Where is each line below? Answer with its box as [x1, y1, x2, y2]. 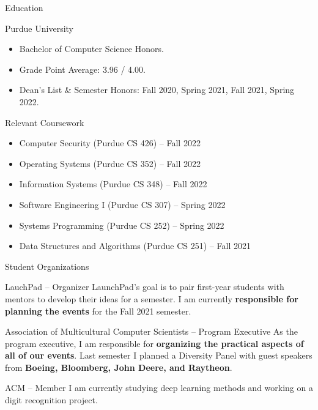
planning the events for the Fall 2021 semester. [5, 304, 191, 317]
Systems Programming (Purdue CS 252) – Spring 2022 [19, 218, 224, 231]
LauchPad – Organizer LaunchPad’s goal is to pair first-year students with [5, 280, 284, 293]
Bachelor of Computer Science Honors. [19, 42, 164, 55]
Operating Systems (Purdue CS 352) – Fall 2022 [19, 157, 201, 170]
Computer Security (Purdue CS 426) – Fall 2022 [19, 136, 201, 149]
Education [5, 1, 43, 13]
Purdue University [5, 21, 73, 34]
